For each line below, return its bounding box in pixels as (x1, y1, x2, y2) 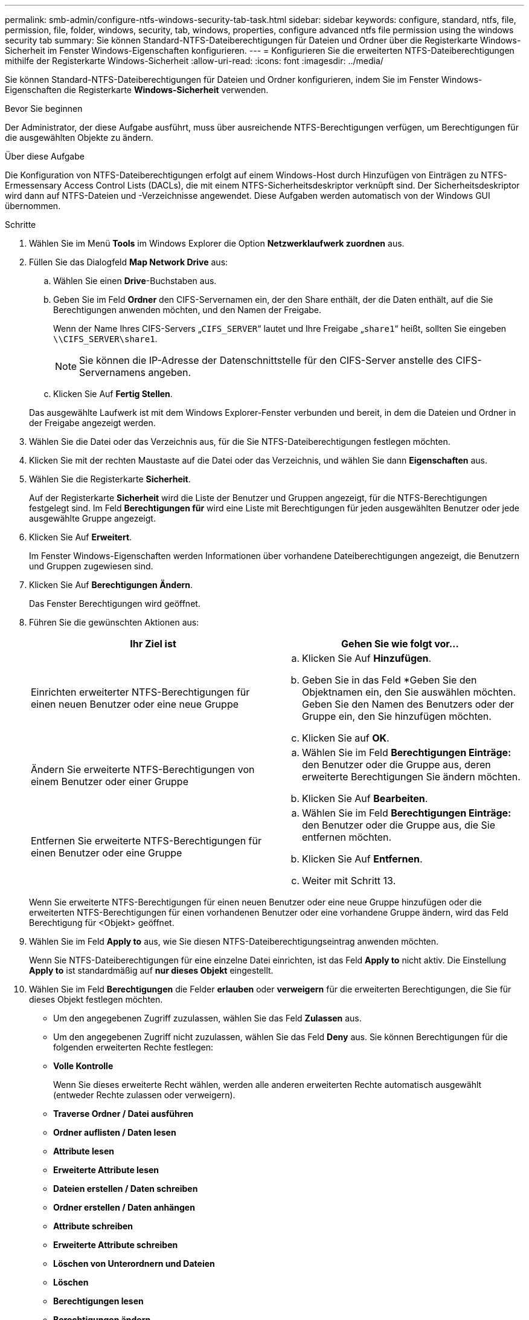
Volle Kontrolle (53, 1061, 114, 1071)
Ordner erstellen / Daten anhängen (53, 1202, 195, 1212)
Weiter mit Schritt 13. (302, 875, 396, 887)
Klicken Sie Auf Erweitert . (29, 532, 132, 542)
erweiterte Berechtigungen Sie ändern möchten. (302, 771, 521, 783)
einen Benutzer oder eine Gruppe (31, 847, 182, 859)
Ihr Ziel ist (130, 638, 176, 650)
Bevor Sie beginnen (5, 103, 83, 114)
